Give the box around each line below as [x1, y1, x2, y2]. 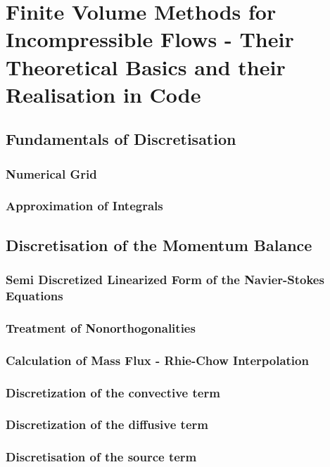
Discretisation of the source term [6, 448, 197, 466]
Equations [6, 287, 63, 305]
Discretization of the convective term [6, 383, 220, 401]
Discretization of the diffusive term [6, 416, 208, 433]
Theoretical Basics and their [6, 52, 286, 81]
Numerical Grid [6, 165, 97, 182]
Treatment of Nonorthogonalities [6, 319, 196, 336]
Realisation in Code [6, 79, 201, 108]
